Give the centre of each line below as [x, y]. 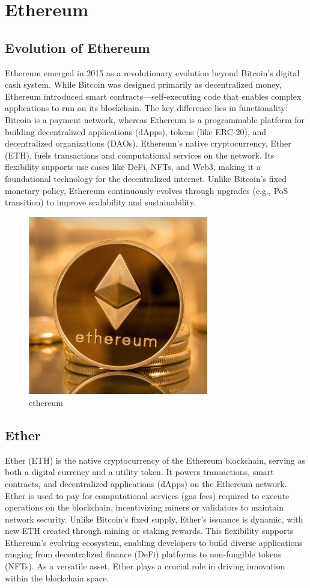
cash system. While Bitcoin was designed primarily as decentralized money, [143, 84]
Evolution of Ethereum [77, 47]
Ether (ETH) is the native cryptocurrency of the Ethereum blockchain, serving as [155, 460]
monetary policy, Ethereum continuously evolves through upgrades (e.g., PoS [147, 190]
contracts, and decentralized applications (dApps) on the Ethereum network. [146, 483]
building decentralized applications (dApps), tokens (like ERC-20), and [136, 131]
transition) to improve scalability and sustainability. [100, 202]
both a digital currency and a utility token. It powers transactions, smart [139, 472]
